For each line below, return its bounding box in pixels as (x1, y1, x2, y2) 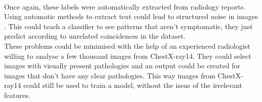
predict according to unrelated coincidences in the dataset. (4, 31, 186, 41)
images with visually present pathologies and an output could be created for (4, 60, 240, 71)
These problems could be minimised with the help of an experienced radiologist (4, 40, 250, 51)
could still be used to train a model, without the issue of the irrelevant (23, 80, 242, 90)
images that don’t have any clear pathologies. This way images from (4, 70, 215, 80)
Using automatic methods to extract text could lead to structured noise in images (4, 11, 258, 22)
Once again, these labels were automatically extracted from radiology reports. (4, 1, 246, 12)
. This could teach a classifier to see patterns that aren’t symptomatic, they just (4, 21, 253, 31)
